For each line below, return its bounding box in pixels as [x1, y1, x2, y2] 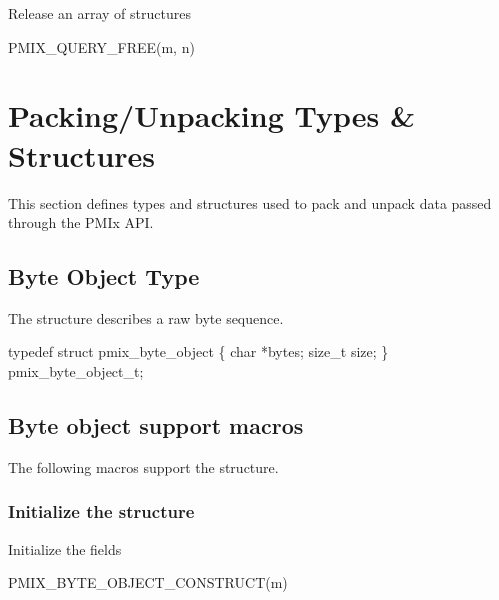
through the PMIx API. [8, 212, 154, 233]
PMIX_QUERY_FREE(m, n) [8, 36, 195, 57]
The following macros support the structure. [8, 456, 279, 477]
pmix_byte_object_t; [8, 361, 144, 382]
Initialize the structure [8, 499, 195, 524]
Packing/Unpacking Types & [8, 95, 415, 136]
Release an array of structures [8, 3, 191, 23]
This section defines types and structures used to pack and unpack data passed [8, 192, 492, 213]
